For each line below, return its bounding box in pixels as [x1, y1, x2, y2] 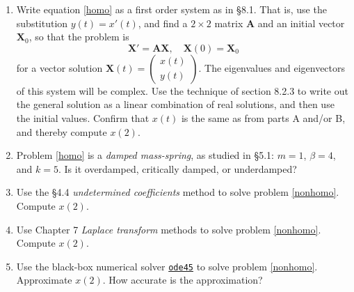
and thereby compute [16, 124, 107, 139]
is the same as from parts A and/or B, [181, 110, 346, 125]
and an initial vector [257, 15, 345, 30]
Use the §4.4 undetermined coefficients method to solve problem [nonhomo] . [16, 185, 339, 199]
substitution [16, 15, 68, 30]
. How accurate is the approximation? [102, 272, 263, 287]
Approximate [16, 272, 72, 287]
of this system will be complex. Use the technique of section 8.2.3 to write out [16, 83, 348, 98]
